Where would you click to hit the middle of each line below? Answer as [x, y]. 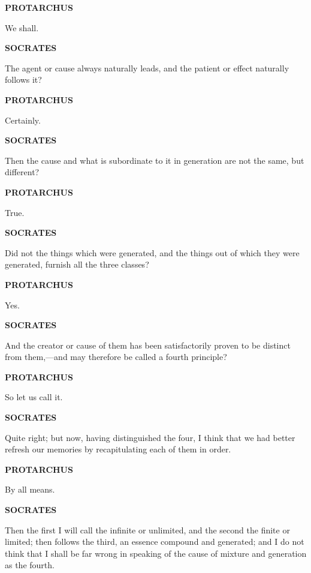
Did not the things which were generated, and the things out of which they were [152, 252]
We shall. [22, 27]
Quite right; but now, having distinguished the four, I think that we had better [150, 437]
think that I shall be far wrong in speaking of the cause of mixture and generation [156, 553]
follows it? [23, 79]
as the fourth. [30, 565]
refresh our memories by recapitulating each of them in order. [118, 449]
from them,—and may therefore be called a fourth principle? [116, 357]
